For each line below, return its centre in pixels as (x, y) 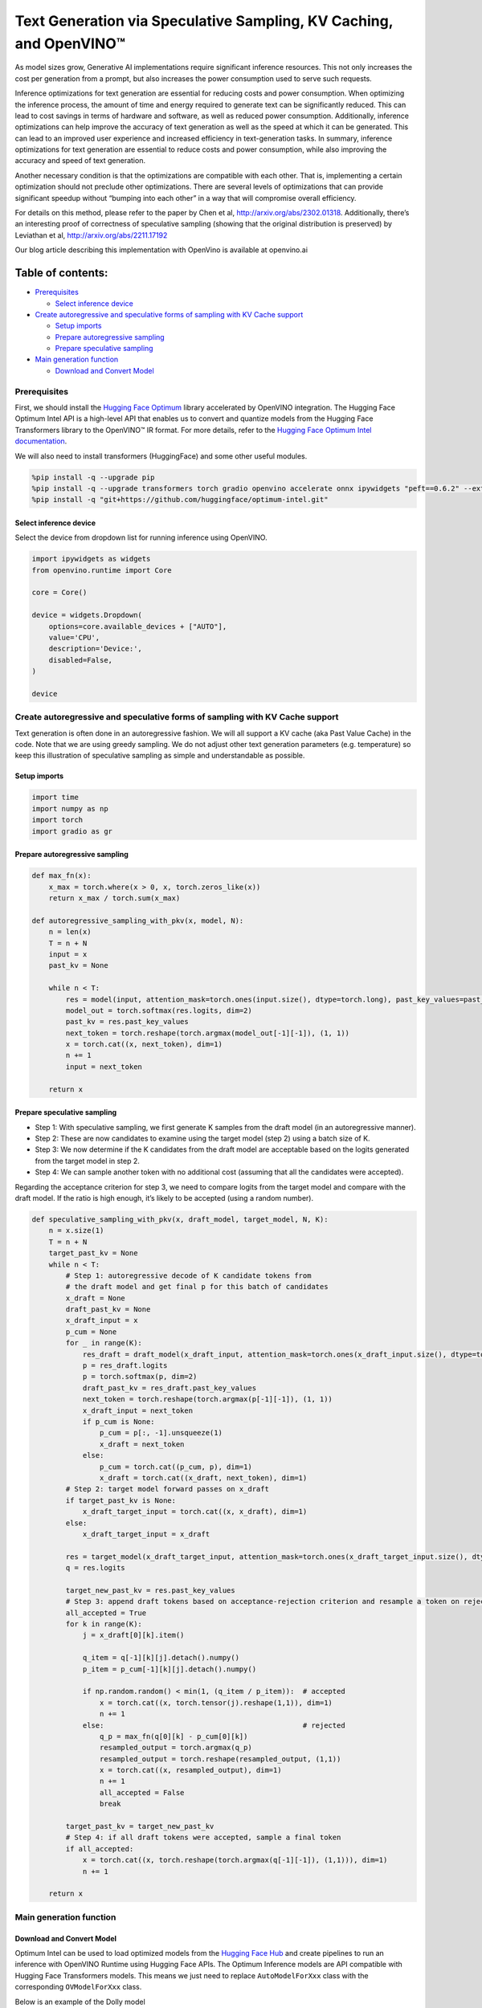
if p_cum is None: (119, 1421)
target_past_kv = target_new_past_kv (140, 1826)
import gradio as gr (72, 831)
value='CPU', (74, 638)
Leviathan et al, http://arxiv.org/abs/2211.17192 (91, 235)
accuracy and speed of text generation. (80, 161)
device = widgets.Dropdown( (87, 615)
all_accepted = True (106, 1613)
